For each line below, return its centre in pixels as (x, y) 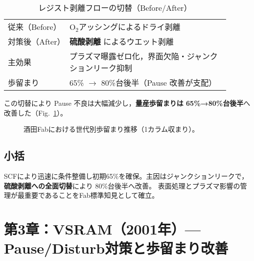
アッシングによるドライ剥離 (129, 27)
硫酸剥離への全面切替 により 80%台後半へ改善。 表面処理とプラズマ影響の (122, 185)
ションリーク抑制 (101, 68)
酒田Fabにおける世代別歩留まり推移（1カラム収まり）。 (111, 129)
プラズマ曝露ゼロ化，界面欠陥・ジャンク (143, 56)
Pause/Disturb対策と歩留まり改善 (116, 248)
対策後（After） (36, 41)
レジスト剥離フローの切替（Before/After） (115, 8)
